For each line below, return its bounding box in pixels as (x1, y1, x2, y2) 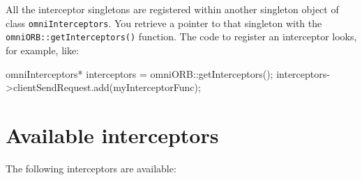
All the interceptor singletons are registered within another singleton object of (6, 2, 339, 16)
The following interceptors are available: (6, 161, 176, 175)
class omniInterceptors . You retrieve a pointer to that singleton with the (6, 15, 322, 30)
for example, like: (6, 42, 80, 57)
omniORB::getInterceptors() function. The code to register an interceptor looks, (6, 29, 357, 44)
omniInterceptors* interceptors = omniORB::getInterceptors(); (6, 66, 273, 81)
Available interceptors (6, 120, 219, 149)
